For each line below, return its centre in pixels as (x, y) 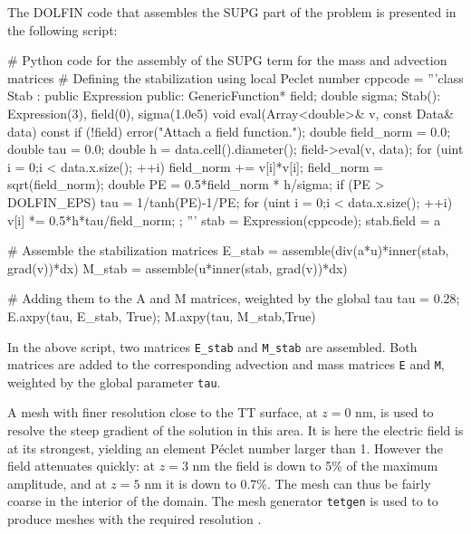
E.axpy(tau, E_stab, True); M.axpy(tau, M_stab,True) (162, 315)
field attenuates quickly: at (82, 466)
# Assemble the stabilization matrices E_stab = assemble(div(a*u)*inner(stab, (228, 250)
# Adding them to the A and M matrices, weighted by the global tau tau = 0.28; (234, 298)
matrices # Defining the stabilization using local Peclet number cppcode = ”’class (235, 77)
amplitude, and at (57, 483)
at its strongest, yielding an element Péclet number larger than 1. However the (225, 448)
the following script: (62, 29)
